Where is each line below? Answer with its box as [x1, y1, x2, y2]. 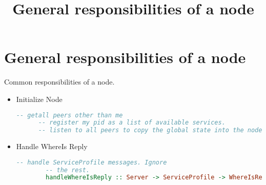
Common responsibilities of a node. [4, 76, 115, 87]
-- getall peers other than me [16, 111, 123, 119]
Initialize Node [16, 93, 63, 104]
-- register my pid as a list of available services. [38, 119, 226, 127]
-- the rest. [46, 166, 90, 174]
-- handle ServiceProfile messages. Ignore [16, 158, 167, 166]
